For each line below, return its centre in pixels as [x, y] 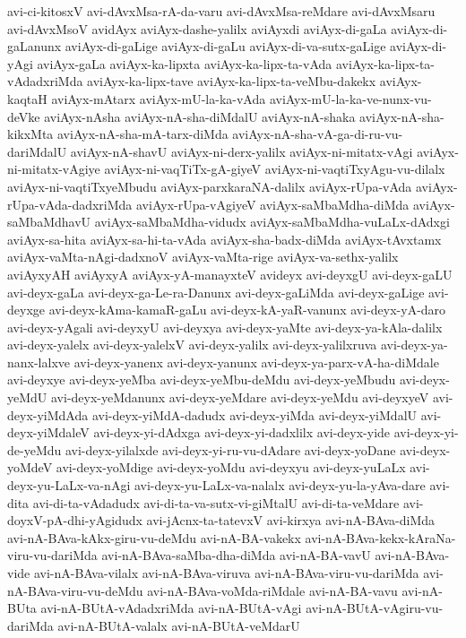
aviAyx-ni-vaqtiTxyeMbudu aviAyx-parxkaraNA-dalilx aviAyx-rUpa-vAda [210, 186]
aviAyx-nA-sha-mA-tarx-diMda [143, 134]
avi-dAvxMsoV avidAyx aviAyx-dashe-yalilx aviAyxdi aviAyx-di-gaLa [197, 28]
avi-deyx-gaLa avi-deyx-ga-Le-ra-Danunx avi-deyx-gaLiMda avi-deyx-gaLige [216, 292]
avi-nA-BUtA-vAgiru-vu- [375, 608]
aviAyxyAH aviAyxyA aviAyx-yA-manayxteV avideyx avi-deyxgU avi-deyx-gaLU [230, 274]
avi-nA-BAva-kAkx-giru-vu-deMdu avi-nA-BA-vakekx [154, 537]
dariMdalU [37, 151]
